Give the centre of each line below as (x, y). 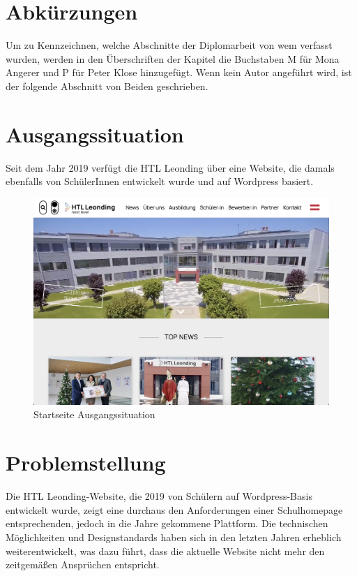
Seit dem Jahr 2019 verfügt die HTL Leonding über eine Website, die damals (170, 167)
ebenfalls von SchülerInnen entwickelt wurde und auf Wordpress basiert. (160, 181)
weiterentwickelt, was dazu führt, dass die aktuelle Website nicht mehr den (165, 551)
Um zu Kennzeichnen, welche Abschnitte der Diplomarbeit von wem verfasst (169, 45)
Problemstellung (86, 463)
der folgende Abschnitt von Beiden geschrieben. (107, 86)
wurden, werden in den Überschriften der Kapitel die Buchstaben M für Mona (173, 58)
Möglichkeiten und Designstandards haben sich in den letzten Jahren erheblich (174, 537)
